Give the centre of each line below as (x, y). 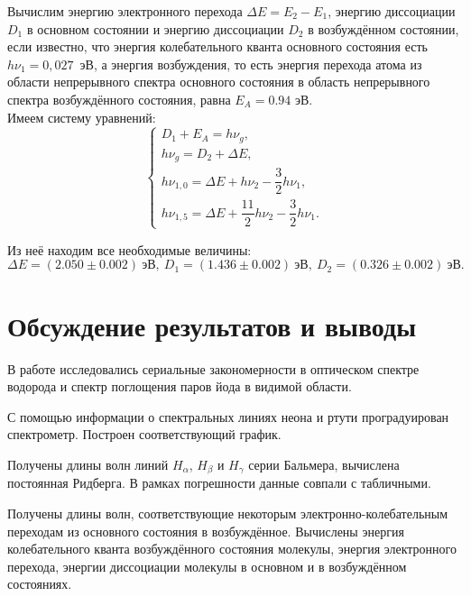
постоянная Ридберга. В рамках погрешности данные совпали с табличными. (219, 483)
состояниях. (40, 584)
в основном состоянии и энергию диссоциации (155, 28)
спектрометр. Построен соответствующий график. (144, 434)
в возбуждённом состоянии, (383, 28)
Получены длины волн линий (88, 464)
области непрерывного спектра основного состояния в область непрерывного (219, 82)
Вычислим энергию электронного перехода (125, 11)
